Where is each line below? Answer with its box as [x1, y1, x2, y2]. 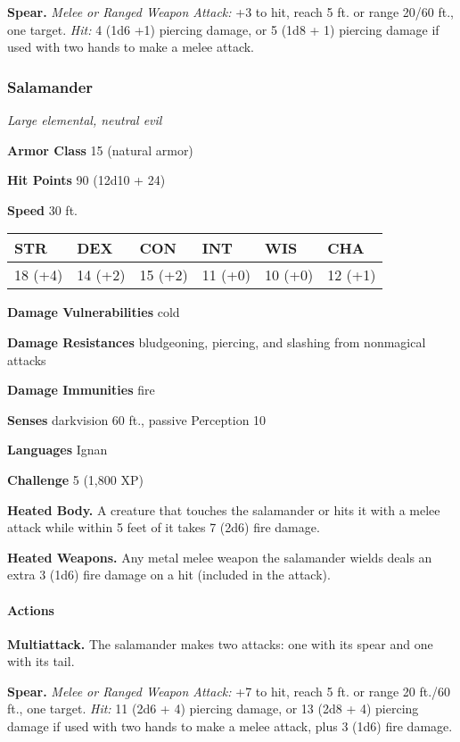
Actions [7, 600, 54, 619]
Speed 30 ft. [7, 200, 78, 219]
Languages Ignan [7, 440, 108, 459]
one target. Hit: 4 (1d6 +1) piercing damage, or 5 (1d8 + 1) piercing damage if [7, 20, 439, 38]
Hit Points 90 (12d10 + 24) [7, 171, 166, 189]
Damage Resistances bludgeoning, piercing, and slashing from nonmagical [7, 332, 426, 351]
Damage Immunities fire [7, 380, 155, 399]
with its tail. [7, 652, 75, 671]
